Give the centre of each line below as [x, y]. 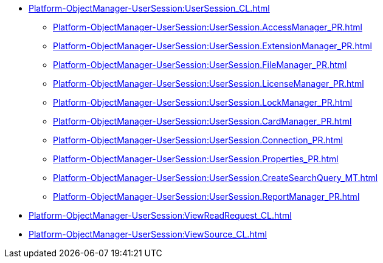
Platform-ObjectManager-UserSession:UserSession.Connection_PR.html [198, 140]
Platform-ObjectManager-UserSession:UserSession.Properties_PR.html [196, 159]
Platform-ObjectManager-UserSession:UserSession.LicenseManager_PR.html [209, 84]
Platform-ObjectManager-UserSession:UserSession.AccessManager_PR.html [208, 27]
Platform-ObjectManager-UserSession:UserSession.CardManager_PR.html [202, 121]
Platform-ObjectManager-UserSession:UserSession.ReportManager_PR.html [206, 196]
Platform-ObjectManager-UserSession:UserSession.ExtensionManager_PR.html [212, 46]
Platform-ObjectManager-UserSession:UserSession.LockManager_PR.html [203, 102]
